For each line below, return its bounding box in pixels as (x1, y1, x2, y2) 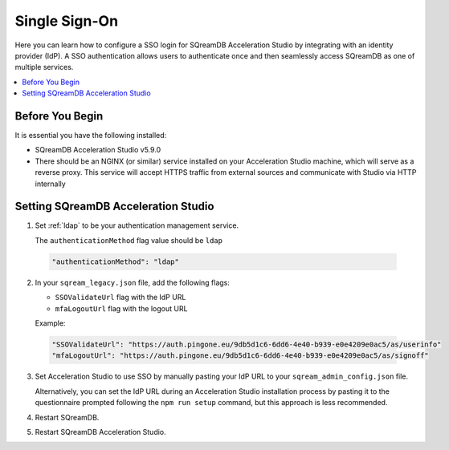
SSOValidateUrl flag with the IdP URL (55, 293, 186, 302)
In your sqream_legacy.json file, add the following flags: (35, 278, 231, 287)
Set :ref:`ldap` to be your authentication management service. (35, 221, 239, 230)
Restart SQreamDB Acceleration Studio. (35, 427, 166, 436)
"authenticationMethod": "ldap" (51, 257, 180, 266)
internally (35, 179, 66, 189)
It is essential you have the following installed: (14, 131, 167, 140)
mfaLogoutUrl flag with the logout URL (55, 303, 188, 313)
